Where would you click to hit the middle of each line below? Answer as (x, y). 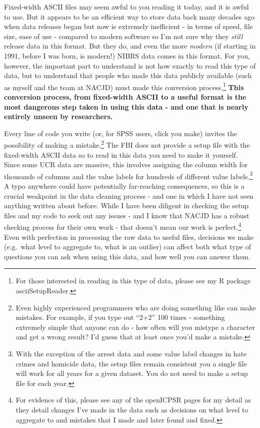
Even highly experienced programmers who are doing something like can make (136, 307)
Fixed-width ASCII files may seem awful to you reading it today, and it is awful (126, 7)
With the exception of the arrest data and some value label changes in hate (131, 354)
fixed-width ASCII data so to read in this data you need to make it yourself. (121, 154)
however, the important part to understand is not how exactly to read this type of (130, 65)
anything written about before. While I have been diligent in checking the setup (126, 205)
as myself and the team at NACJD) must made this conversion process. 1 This (124, 86)
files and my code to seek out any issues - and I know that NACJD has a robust (127, 215)
